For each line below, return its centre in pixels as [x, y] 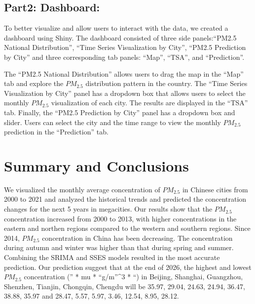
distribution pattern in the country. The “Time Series [166, 83]
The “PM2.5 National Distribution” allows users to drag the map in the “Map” [124, 73]
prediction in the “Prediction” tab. [56, 132]
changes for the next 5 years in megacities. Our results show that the [108, 209]
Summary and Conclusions [96, 165]
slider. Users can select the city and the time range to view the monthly [112, 122]
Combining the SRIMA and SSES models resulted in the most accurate [112, 257]
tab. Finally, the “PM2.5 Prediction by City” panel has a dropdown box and [120, 112]
